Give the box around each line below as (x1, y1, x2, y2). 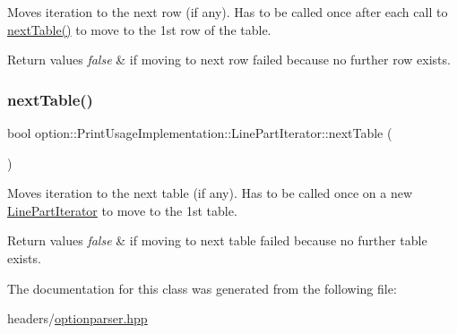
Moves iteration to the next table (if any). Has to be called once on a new (7, 184, 413, 202)
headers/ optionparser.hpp (7, 309, 148, 328)
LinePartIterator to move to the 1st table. (7, 201, 237, 219)
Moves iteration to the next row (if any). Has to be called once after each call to (7, 3, 448, 21)
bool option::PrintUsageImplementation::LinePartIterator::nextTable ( (7, 124, 392, 141)
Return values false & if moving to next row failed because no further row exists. (7, 50, 451, 69)
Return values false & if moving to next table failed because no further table (7, 231, 427, 250)
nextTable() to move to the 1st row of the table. (7, 20, 272, 39)
